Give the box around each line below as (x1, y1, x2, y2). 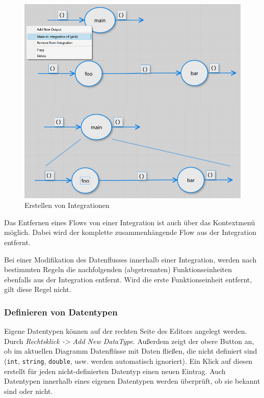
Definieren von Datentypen (4, 305, 118, 318)
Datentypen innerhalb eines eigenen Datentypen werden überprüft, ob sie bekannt (4, 376, 260, 386)
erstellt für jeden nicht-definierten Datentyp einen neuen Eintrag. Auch (4, 365, 226, 376)
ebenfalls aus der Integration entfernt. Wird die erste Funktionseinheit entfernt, (4, 274, 252, 284)
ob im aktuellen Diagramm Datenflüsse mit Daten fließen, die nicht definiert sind (4, 346, 257, 356)
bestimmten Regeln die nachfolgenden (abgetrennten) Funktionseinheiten (4, 264, 232, 275)
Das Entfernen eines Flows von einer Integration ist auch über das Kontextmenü (4, 217, 255, 227)
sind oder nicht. (4, 385, 53, 396)
